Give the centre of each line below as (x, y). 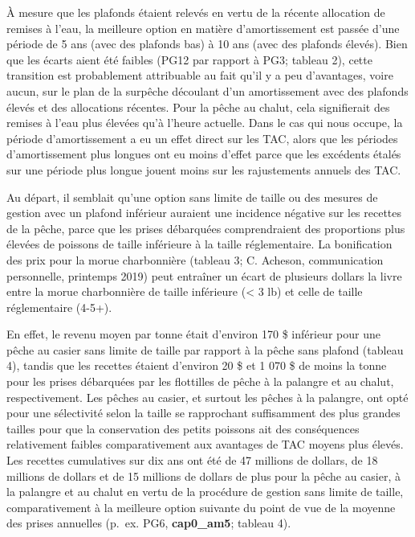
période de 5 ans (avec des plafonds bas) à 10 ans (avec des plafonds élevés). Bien (207, 44)
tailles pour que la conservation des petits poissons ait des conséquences (183, 428)
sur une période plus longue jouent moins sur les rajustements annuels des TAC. (204, 169)
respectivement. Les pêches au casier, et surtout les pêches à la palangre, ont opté (207, 397)
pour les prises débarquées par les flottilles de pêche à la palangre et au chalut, (200, 381)
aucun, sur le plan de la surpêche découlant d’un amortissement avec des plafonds (207, 90)
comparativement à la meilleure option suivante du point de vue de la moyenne (201, 507)
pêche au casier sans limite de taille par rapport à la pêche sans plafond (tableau (205, 349)
